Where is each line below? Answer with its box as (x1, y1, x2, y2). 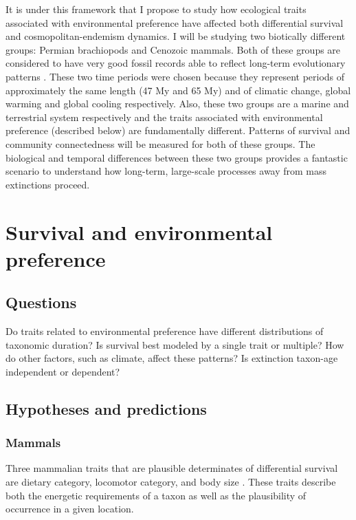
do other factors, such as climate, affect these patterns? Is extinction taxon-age (5, 351, 338, 365)
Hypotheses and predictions (5, 398, 207, 419)
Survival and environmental (5, 217, 273, 246)
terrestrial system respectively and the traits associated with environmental (5, 109, 323, 124)
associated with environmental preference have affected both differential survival (5, 15, 344, 30)
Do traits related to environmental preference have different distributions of (5, 324, 324, 338)
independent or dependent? (5, 364, 120, 378)
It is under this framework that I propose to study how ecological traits (5, 2, 307, 16)
